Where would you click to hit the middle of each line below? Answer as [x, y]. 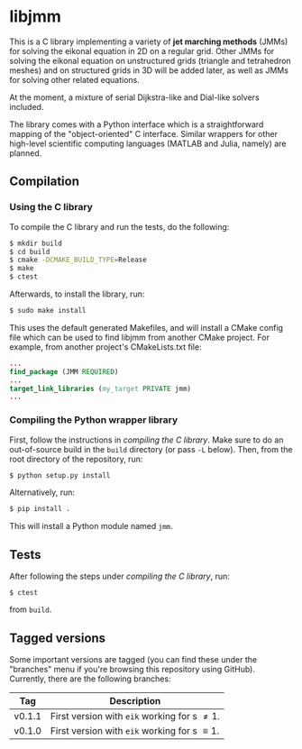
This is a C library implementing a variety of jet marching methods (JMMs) [149, 41]
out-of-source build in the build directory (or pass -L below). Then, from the [151, 449]
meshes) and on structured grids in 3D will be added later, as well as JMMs [149, 70]
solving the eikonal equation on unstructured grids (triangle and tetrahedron [150, 60]
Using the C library [51, 207]
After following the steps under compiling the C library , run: [119, 576]
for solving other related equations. [74, 79]
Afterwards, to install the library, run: [77, 294]
